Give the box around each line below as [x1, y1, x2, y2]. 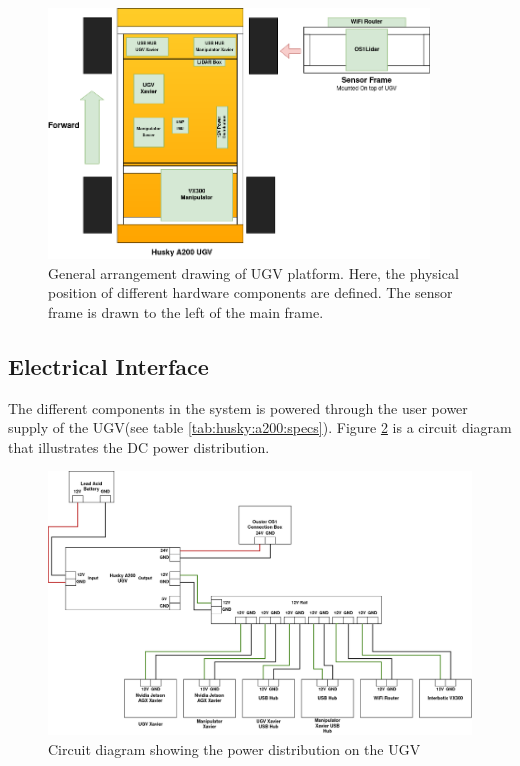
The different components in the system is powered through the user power [8, 397, 468, 418]
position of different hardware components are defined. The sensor [48, 282, 453, 303]
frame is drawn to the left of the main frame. [48, 301, 324, 322]
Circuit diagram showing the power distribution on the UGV [48, 738, 421, 759]
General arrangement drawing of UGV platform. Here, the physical [48, 262, 459, 283]
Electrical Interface [8, 350, 209, 381]
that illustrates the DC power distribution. [8, 436, 270, 457]
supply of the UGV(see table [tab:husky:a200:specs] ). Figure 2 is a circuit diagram [8, 417, 512, 438]
